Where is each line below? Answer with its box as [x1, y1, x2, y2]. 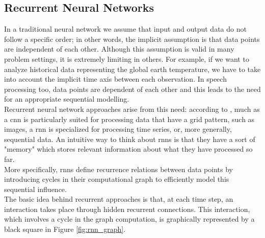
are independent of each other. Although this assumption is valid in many [4, 43, 234, 54]
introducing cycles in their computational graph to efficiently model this [4, 174, 229, 184]
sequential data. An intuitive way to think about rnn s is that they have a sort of [4, 133, 255, 144]
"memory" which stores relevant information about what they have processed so [4, 144, 253, 154]
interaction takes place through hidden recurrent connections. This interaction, [4, 203, 250, 214]
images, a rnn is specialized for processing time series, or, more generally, [4, 124, 232, 134]
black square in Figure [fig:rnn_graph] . [4, 224, 126, 234]
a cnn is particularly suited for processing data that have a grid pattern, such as [4, 113, 255, 124]
